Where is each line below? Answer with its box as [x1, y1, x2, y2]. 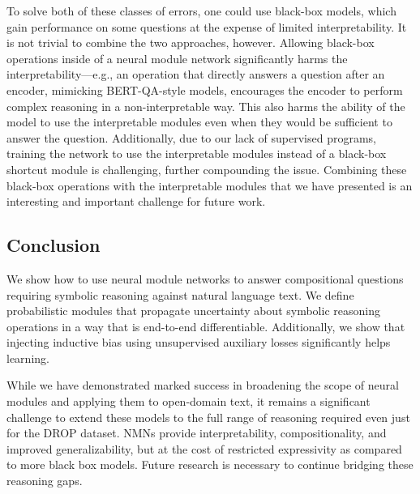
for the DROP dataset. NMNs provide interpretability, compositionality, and [6, 424, 387, 441]
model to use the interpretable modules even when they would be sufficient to [6, 113, 392, 130]
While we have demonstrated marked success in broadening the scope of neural [6, 377, 399, 394]
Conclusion [6, 232, 101, 258]
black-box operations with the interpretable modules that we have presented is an [6, 177, 413, 194]
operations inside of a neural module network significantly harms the [6, 49, 348, 66]
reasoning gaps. [6, 472, 83, 489]
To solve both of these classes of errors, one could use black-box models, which [6, 2, 396, 19]
